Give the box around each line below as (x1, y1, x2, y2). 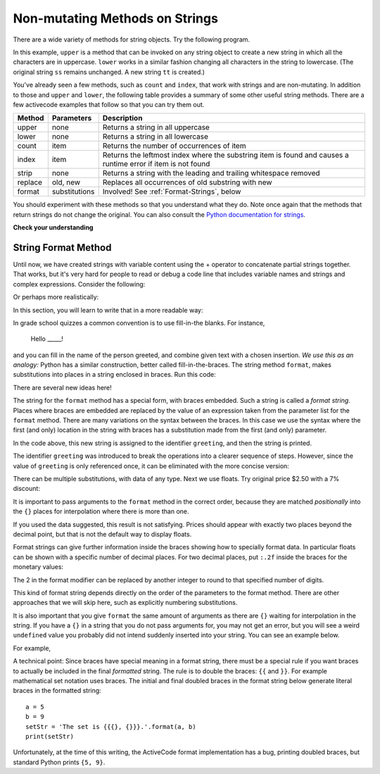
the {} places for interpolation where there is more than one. (13, 507, 189, 516)
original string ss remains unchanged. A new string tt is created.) (13, 68, 205, 76)
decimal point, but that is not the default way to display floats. (13, 530, 192, 538)
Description (102, 113, 143, 123)
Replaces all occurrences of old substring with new (102, 177, 272, 187)
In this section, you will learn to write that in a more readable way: (13, 306, 203, 314)
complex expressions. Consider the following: (13, 280, 146, 288)
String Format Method (13, 242, 112, 254)
